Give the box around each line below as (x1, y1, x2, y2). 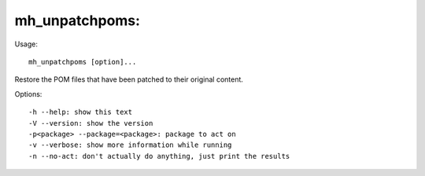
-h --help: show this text (28, 108, 133, 117)
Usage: (14, 39, 39, 49)
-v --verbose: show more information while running (28, 141, 232, 149)
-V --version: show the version (28, 119, 153, 127)
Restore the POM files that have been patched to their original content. (14, 75, 244, 84)
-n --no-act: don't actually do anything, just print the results (28, 152, 290, 160)
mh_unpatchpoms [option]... (28, 57, 137, 66)
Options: (14, 89, 42, 98)
